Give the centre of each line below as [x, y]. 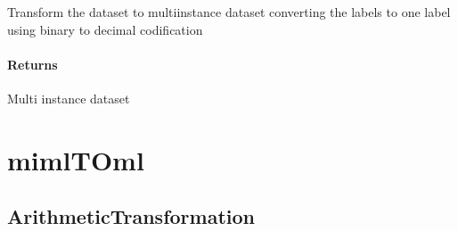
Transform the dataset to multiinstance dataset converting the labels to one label [229, 12]
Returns [33, 64]
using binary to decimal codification [105, 29]
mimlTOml [76, 159]
